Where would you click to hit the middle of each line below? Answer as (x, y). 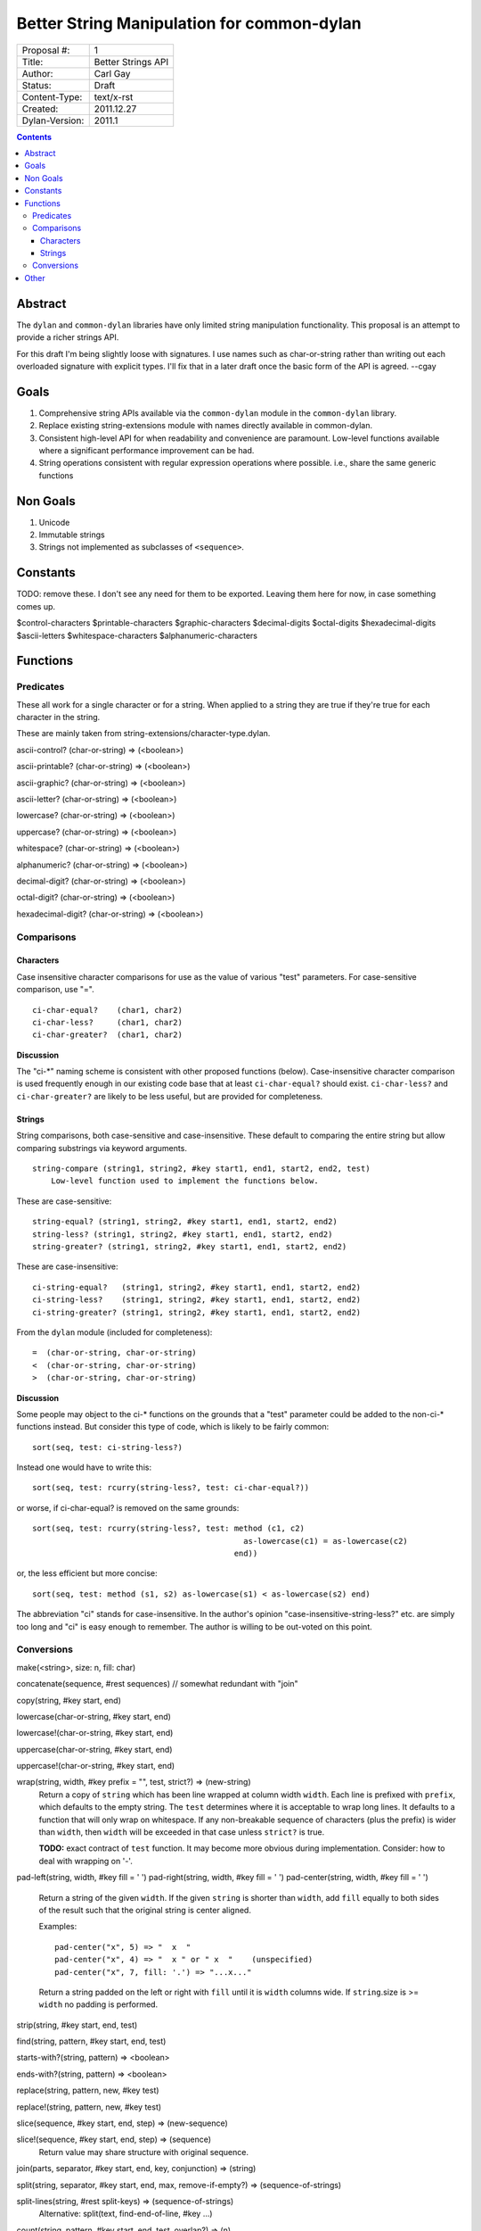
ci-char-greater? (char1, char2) (107, 1035)
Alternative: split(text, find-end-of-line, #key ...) (126, 2214)
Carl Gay (112, 73)
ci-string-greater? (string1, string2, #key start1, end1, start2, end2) (197, 1312)
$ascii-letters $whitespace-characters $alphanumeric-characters (137, 635)
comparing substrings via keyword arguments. (102, 1148)
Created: (40, 109)
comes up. (36, 606)
